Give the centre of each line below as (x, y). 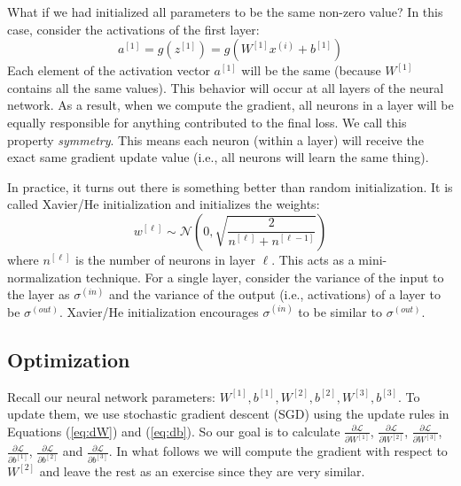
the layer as (39, 294)
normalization (45, 277)
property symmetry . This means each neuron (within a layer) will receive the (215, 139)
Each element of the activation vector (109, 70)
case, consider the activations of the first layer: (133, 29)
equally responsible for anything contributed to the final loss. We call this (207, 122)
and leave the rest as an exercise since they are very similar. (202, 471)
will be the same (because (311, 70)
